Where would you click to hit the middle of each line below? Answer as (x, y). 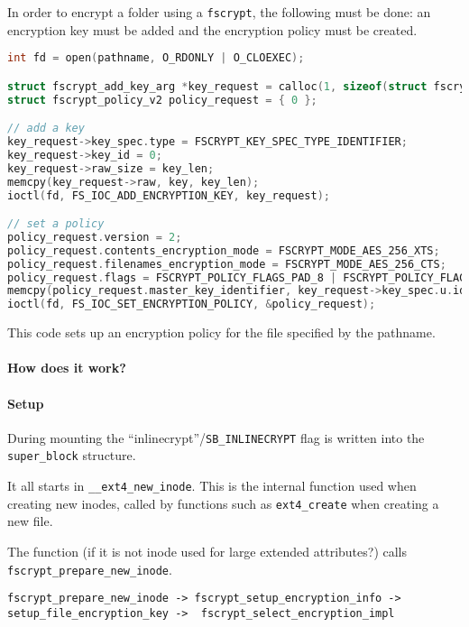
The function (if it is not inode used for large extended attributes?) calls (207, 552)
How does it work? (67, 368)
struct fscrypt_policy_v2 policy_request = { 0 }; (162, 100)
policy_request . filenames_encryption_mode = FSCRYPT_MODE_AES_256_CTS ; (227, 264)
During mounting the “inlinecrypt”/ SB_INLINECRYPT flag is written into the (216, 437)
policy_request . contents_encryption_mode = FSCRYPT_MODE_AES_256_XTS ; (224, 250)
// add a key (46, 129)
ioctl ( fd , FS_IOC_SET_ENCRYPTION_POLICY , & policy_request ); (192, 304)
